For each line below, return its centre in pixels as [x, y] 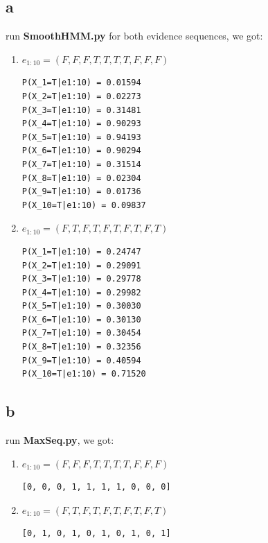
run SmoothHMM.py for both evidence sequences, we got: [134, 36]
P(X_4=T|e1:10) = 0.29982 [81, 292]
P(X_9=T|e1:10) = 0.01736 [81, 192]
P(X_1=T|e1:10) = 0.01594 [81, 83]
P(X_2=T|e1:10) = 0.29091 [81, 265]
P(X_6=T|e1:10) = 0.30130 [81, 319]
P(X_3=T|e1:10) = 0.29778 [81, 279]
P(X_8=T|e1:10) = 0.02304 [81, 178]
